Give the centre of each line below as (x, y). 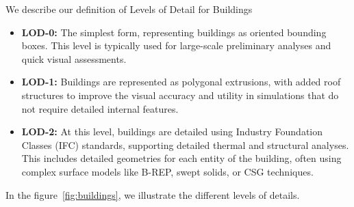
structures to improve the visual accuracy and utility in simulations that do (180, 95)
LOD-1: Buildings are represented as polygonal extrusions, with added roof (181, 82)
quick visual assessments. (74, 58)
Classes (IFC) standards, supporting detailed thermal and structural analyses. (185, 144)
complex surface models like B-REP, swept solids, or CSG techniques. (167, 171)
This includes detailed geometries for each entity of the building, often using (181, 158)
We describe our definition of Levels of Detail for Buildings (129, 9)
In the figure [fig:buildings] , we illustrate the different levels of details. (153, 194)
